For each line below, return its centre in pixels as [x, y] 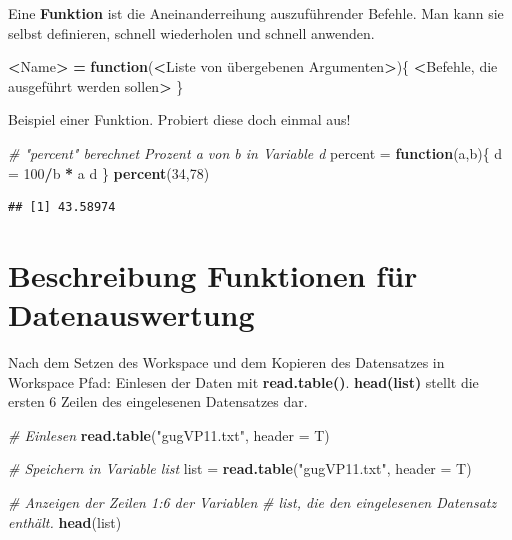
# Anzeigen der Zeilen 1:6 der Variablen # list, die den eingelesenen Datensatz [252, 502]
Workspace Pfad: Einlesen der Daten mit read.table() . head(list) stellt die [243, 381]
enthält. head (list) [65, 521]
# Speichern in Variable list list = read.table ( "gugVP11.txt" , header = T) [240, 468]
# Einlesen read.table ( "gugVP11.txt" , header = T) [169, 434]
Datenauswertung [131, 314]
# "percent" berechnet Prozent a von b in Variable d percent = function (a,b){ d [255, 152]
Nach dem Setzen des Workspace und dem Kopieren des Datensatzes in [226, 362]
